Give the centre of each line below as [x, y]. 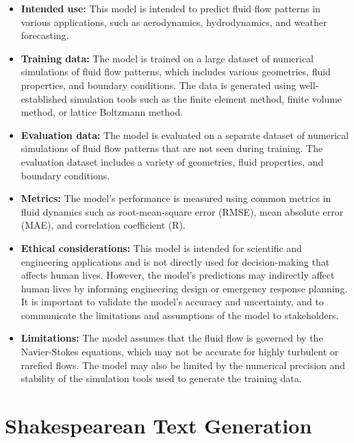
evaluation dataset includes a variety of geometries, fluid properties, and [172, 161]
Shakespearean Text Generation [159, 426]
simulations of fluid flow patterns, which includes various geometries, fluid [176, 72]
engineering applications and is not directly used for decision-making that [175, 261]
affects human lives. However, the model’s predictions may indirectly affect [178, 275]
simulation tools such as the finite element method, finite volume [206, 98]
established [44, 98]
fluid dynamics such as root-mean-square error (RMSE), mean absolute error [182, 211]
